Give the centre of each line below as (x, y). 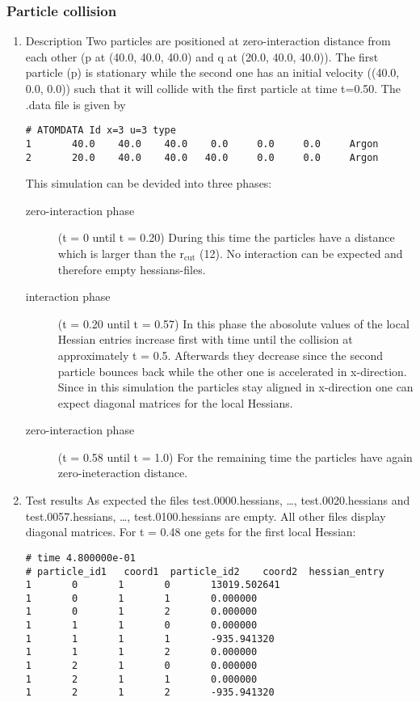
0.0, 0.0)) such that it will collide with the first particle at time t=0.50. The (213, 88)
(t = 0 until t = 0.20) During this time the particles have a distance (226, 237)
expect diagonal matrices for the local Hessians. (175, 402)
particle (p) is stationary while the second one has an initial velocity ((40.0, (212, 72)
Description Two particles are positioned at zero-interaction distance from (208, 41)
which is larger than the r (121, 253)
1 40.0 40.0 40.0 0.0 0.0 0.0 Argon (202, 144)
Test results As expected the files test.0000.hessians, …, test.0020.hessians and (218, 500)
